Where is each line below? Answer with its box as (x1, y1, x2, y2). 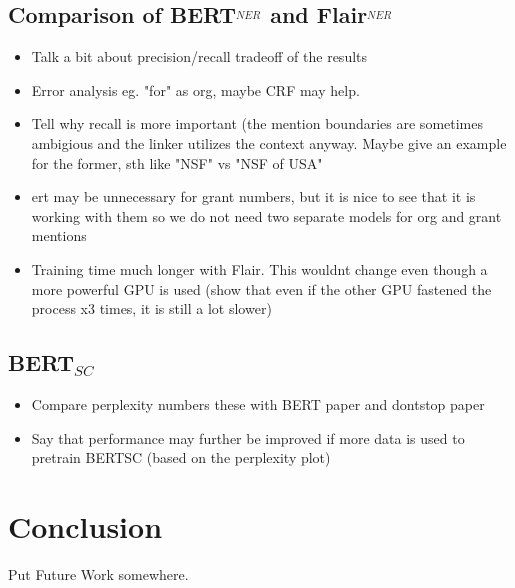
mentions (31, 225, 87, 246)
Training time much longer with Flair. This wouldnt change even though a (31, 258, 488, 279)
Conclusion (8, 505, 163, 546)
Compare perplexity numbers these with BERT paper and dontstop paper (31, 393, 485, 414)
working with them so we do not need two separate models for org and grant (31, 205, 502, 226)
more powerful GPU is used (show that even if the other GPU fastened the (31, 278, 492, 299)
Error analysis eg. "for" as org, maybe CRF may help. (31, 79, 360, 100)
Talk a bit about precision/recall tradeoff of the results (31, 46, 368, 67)
